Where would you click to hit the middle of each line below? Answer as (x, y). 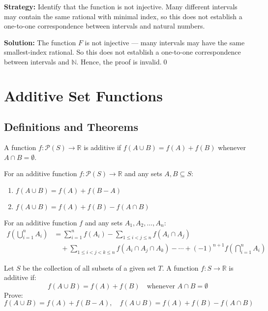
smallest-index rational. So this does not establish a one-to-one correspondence (122, 52)
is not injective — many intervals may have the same (165, 42)
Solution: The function (40, 42)
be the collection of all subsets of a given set (89, 267)
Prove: (14, 295)
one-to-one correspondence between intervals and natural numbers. (104, 26)
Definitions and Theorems (71, 127)
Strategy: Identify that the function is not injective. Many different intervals (121, 6)
